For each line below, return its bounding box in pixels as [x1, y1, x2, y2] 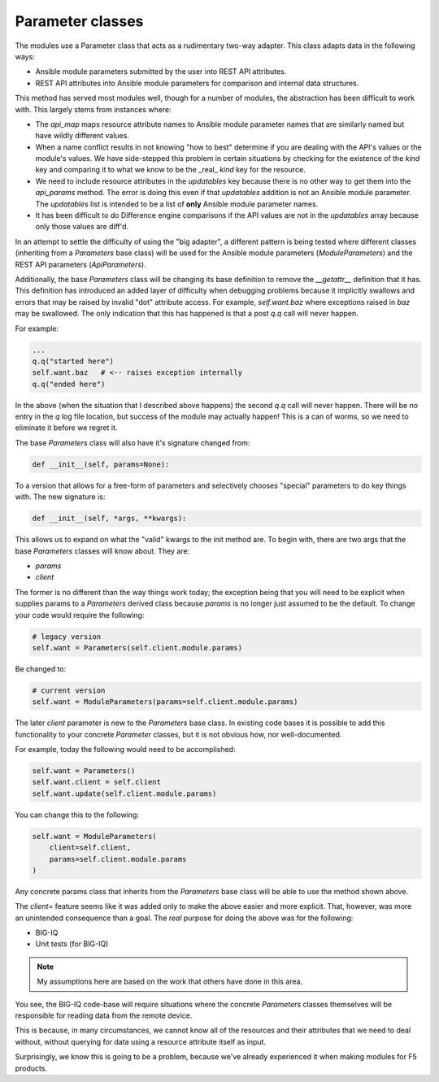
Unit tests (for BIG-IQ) [35, 939, 109, 949]
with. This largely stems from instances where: [15, 104, 172, 114]
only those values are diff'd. [35, 222, 129, 232]
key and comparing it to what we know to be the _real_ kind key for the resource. [35, 165, 306, 175]
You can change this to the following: [15, 810, 140, 819]
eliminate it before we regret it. [15, 423, 118, 432]
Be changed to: [15, 663, 67, 674]
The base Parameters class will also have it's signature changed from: [15, 437, 250, 447]
